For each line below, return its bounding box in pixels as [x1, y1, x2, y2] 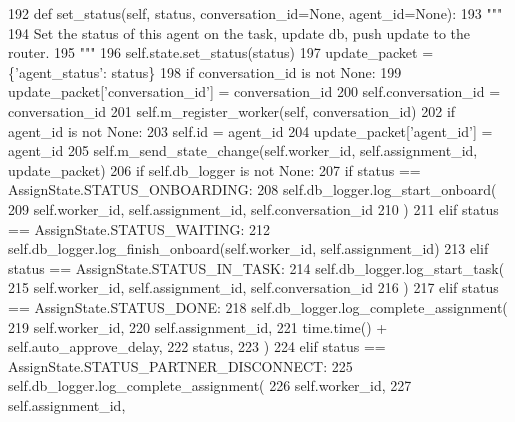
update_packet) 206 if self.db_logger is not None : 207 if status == [8, 159, 421, 180]
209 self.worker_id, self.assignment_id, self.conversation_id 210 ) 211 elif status [8, 198, 499, 219]
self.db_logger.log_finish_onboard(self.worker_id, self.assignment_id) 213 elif [8, 238, 489, 259]
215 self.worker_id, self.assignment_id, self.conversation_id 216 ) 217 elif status [8, 277, 499, 298]
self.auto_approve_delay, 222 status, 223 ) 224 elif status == [8, 336, 386, 357]
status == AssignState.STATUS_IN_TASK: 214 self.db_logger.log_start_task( [8, 257, 505, 278]
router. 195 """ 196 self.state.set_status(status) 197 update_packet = [8, 42, 434, 63]
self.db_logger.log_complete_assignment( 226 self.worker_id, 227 [8, 375, 412, 396]
